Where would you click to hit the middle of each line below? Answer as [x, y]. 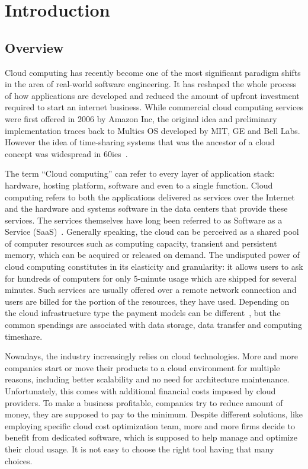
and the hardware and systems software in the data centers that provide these [146, 208]
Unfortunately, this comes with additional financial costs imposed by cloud [140, 391]
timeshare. [24, 336]
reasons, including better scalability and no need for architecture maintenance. [147, 379]
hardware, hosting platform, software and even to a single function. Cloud [139, 185]
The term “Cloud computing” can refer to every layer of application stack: [140, 173]
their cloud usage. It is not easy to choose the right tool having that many [139, 449]
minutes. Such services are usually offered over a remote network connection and [151, 290]
